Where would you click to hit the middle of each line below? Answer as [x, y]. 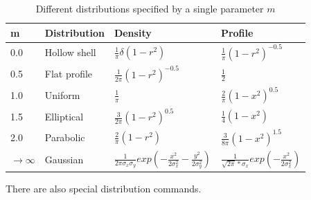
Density [133, 32]
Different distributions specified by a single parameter [150, 8]
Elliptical [64, 116]
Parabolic [65, 137]
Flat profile [69, 74]
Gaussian [64, 159]
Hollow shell [70, 52]
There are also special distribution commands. [104, 188]
